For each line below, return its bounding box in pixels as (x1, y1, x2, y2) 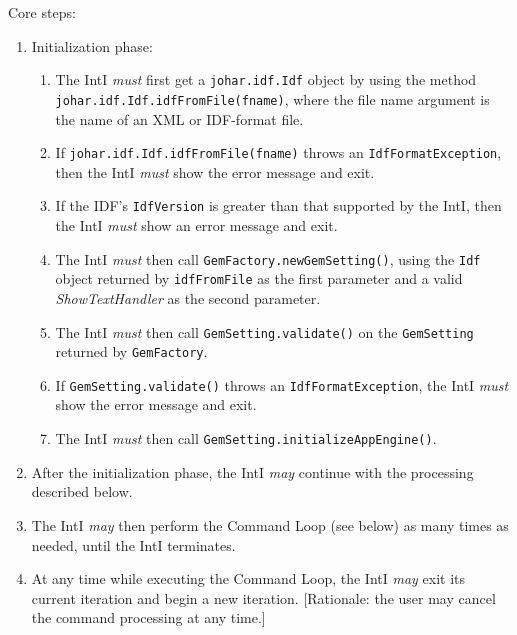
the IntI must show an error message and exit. (55, 215, 338, 235)
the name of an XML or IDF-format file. (55, 108, 304, 129)
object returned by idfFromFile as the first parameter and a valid (55, 268, 463, 289)
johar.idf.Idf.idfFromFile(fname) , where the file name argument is (55, 88, 490, 109)
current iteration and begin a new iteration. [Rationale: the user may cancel (31, 587, 496, 608)
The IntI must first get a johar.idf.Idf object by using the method (55, 69, 477, 90)
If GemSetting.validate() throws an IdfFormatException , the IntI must (55, 374, 509, 395)
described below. (31, 481, 133, 502)
